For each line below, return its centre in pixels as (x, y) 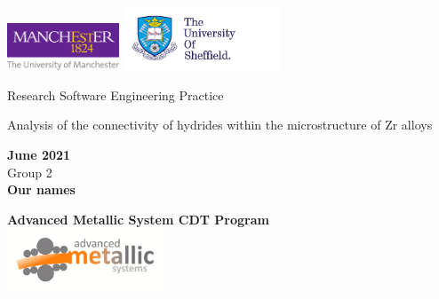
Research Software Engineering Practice (116, 94)
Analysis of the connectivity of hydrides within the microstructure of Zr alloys (220, 125)
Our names (41, 189)
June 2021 (39, 154)
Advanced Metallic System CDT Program (138, 219)
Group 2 (30, 172)
